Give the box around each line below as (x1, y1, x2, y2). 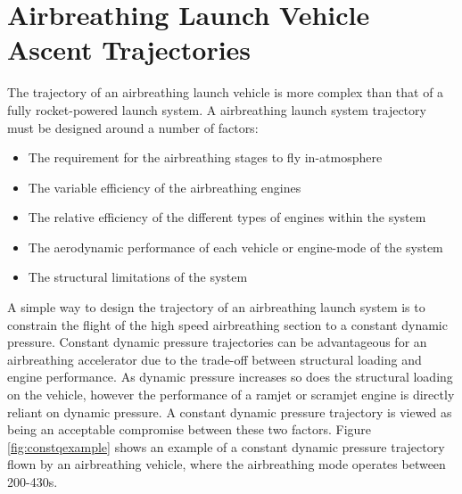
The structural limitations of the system (28, 268, 248, 286)
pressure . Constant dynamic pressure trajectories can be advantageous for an (7, 333, 427, 351)
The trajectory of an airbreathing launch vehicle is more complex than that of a (7, 83, 444, 102)
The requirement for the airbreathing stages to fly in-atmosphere (28, 148, 383, 167)
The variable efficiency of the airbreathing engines (28, 177, 301, 196)
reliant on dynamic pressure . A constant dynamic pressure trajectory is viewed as (7, 402, 452, 421)
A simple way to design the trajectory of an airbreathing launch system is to (7, 298, 425, 317)
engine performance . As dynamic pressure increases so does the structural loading (7, 367, 453, 386)
